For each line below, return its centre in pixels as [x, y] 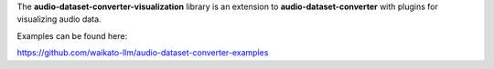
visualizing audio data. [59, 19]
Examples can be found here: [72, 35]
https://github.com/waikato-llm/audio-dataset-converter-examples [143, 53]
